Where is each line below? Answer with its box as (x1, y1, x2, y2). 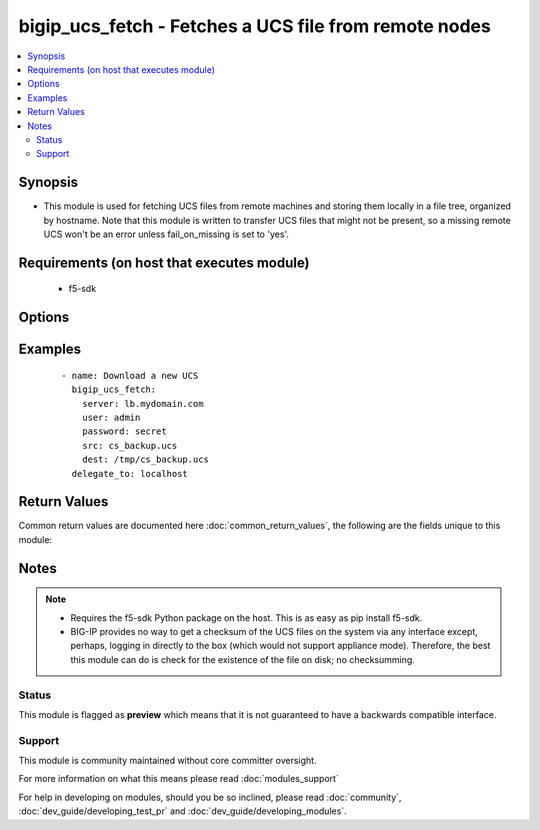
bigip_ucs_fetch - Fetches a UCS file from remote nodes (18, 15, 492, 37)
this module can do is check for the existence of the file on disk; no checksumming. (70, 653, 415, 665)
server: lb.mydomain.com (81, 398, 204, 409)
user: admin (81, 411, 141, 423)
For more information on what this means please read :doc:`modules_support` (18, 773, 339, 785)
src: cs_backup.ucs (81, 440, 178, 451)
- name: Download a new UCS (61, 370, 199, 381)
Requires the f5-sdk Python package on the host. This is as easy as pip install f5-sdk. (70, 611, 423, 624)
